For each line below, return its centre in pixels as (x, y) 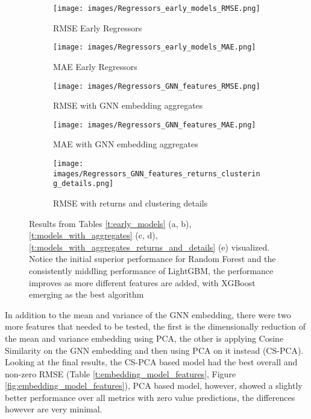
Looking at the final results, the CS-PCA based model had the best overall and (151, 362)
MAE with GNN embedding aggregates (126, 144)
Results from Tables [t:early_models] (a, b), (110, 223)
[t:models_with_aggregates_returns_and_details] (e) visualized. (149, 247)
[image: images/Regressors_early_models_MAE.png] (155, 47)
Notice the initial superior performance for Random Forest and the (152, 259)
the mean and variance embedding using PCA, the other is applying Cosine (144, 338)
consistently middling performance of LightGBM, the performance (151, 270)
